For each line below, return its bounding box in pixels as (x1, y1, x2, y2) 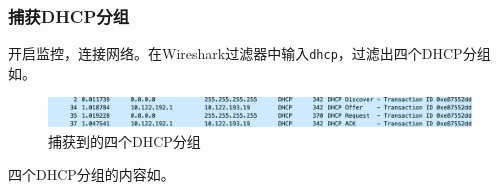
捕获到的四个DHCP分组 (48, 130, 201, 151)
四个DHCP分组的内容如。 (8, 164, 175, 185)
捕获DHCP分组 (8, 3, 130, 28)
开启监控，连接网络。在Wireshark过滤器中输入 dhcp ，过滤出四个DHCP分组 (8, 43, 491, 64)
